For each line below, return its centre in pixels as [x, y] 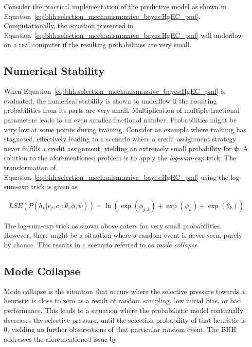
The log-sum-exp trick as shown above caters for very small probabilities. [113, 225]
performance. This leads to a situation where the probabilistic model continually [124, 310]
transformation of [30, 167]
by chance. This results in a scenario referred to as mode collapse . [102, 244]
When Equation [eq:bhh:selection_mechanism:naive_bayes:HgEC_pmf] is [115, 91]
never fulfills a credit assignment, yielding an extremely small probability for [118, 148]
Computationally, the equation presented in [69, 26]
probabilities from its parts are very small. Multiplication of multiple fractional [122, 110]
